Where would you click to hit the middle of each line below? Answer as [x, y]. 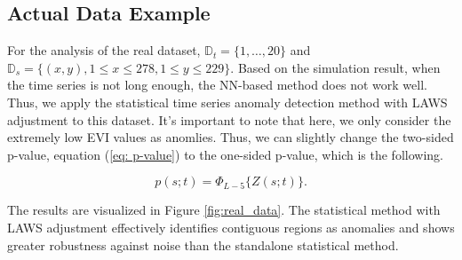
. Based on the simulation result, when [335, 67]
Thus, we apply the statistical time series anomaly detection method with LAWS [227, 102]
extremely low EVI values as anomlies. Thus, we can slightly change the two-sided [231, 137]
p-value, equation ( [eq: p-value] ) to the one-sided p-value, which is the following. [225, 154]
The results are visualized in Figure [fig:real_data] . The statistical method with [224, 210]
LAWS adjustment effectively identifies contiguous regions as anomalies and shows [231, 227]
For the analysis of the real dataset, [104, 50]
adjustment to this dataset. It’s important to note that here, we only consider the [229, 119]
